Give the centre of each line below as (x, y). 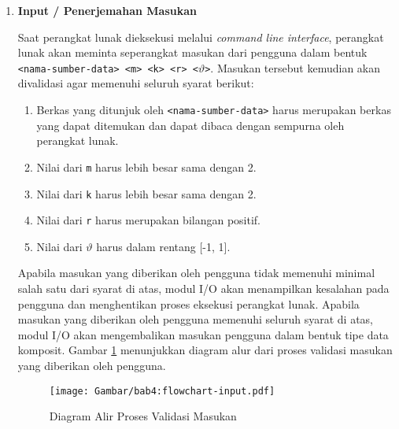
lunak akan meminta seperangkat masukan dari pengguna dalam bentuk (192, 52)
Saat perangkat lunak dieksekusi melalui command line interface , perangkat (201, 37)
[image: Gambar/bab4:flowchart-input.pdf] (162, 391)
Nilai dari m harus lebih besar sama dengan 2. (146, 166)
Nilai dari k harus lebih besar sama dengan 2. (146, 193)
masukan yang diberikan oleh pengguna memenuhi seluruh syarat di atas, (195, 319)
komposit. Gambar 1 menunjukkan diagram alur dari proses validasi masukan (205, 350)
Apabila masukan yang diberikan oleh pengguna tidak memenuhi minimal (196, 273)
